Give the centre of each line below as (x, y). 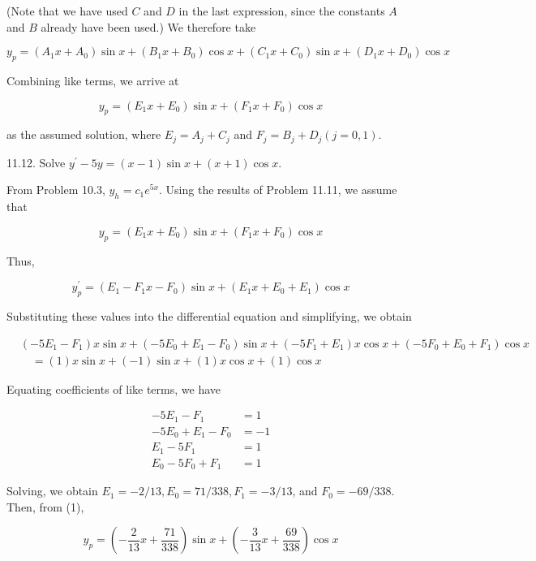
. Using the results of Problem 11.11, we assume (278, 190)
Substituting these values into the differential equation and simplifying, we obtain (209, 316)
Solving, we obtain (52, 491)
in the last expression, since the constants (282, 11)
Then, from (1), (45, 506)
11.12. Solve (36, 162)
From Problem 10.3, (56, 190)
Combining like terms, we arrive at (93, 80)
